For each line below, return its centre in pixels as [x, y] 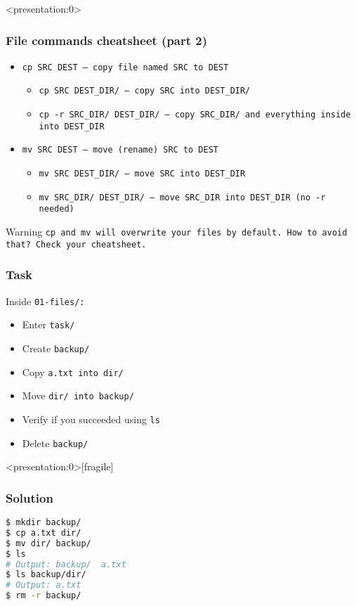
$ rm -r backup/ [44, 596]
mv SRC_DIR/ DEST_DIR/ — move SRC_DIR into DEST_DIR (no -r [182, 197]
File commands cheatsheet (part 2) [107, 40]
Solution [29, 497]
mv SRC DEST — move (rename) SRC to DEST [120, 150]
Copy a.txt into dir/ [73, 372]
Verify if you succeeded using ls [91, 419]
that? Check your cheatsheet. [76, 244]
